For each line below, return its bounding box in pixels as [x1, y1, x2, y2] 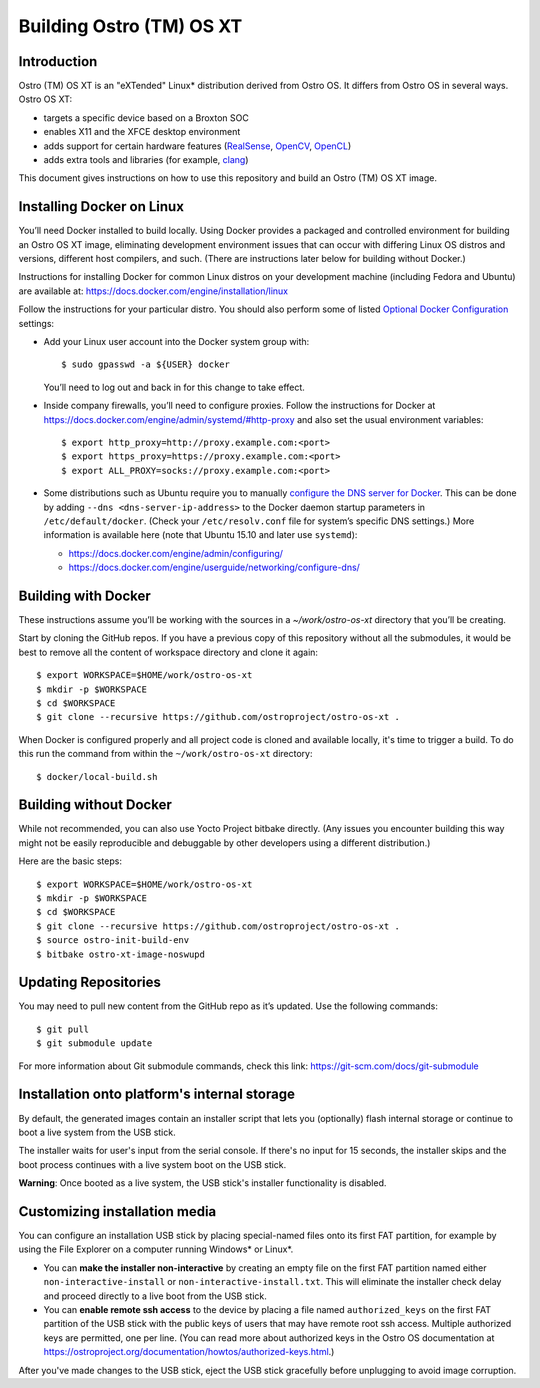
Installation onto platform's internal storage [18, 1086, 295, 1103]
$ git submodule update [36, 1038, 153, 1049]
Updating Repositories [18, 974, 162, 991]
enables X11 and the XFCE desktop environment [43, 126, 241, 138]
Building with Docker [18, 587, 152, 604]
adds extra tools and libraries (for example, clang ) [43, 154, 249, 166]
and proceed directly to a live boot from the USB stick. [43, 1290, 267, 1302]
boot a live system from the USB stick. [18, 1126, 176, 1138]
